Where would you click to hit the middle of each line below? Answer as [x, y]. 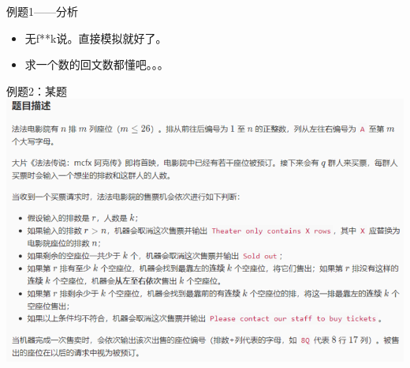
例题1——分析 [42, 11]
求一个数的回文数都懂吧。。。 [97, 64]
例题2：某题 [37, 90]
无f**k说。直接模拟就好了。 [96, 38]
